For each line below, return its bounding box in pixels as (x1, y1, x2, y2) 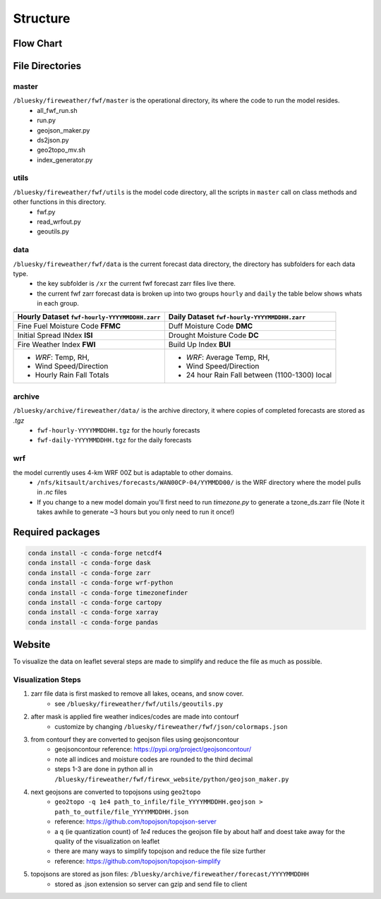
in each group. (37, 299, 79, 308)
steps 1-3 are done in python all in (54, 765, 153, 773)
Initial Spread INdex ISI (17, 330, 93, 340)
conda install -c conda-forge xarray (28, 608, 159, 617)
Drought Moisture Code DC (168, 330, 259, 340)
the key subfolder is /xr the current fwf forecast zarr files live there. (37, 279, 236, 288)
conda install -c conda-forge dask (28, 559, 151, 567)
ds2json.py (37, 135, 70, 144)
